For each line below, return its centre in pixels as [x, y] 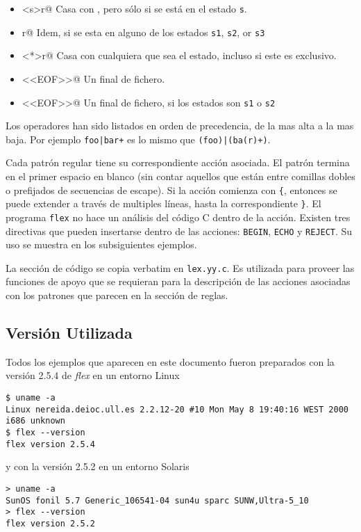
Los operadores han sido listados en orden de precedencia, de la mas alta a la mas [180, 126]
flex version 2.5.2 [50, 523]
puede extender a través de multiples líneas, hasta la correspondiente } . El [163, 203]
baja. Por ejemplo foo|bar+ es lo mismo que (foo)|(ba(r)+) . [138, 139]
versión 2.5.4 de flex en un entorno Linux [93, 375]
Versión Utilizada [69, 333]
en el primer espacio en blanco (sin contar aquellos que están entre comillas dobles [180, 176]
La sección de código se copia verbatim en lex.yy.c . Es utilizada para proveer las [180, 267]
